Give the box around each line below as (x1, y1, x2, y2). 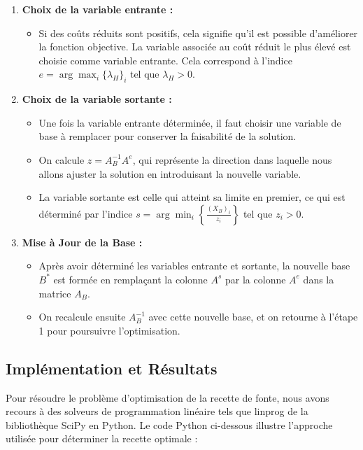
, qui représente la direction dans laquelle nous (132, 152, 332, 167)
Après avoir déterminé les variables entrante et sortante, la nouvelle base (38, 258, 350, 273)
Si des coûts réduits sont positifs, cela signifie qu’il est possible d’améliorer (38, 25, 358, 40)
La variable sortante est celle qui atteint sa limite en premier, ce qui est (38, 190, 346, 204)
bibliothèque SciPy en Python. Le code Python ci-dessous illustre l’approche (6, 417, 333, 432)
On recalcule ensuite (38, 309, 126, 324)
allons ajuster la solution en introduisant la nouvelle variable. (38, 166, 301, 181)
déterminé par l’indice (38, 206, 133, 220)
